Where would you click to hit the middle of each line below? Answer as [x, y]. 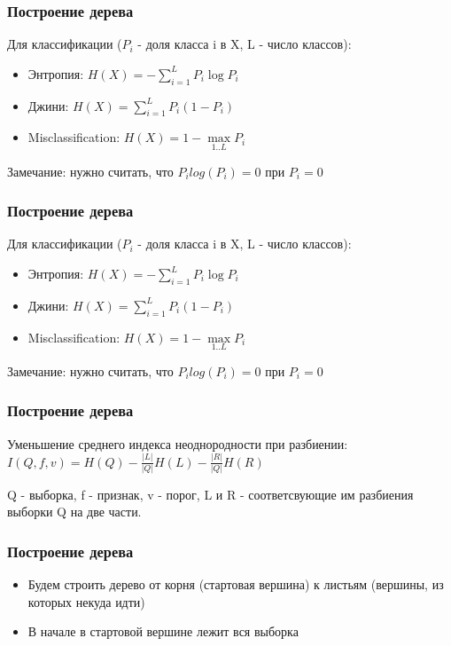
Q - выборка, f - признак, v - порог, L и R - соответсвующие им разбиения [210, 494]
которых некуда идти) [86, 601]
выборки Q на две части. [74, 512]
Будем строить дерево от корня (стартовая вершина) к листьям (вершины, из [236, 584]
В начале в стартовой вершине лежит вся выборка [163, 631]
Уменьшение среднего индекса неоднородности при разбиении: [178, 443]
